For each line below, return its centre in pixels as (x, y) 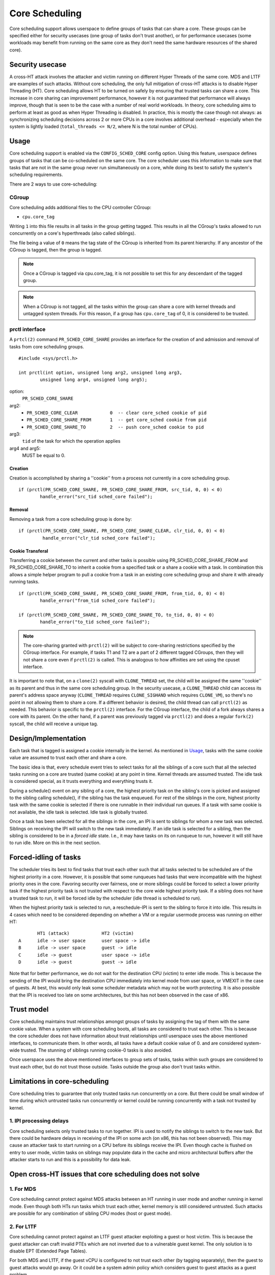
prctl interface (28, 329)
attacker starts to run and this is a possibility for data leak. (70, 1160)
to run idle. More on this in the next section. (55, 843)
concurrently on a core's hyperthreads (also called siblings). (73, 233)
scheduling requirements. (36, 175)
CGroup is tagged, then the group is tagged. (56, 249)
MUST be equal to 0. (44, 455)
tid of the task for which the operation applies (71, 441)
